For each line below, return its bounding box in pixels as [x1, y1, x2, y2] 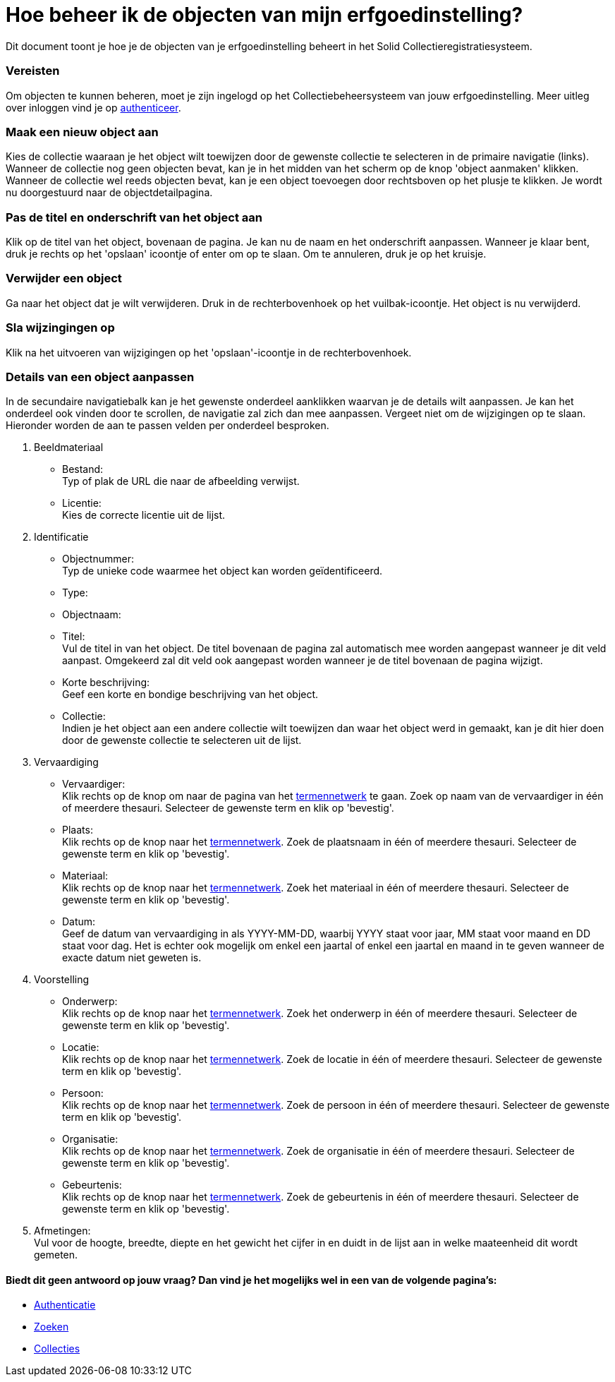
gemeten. [34, 1249, 78, 1261]
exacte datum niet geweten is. [62, 951, 202, 964]
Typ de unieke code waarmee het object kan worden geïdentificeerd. [62, 565, 383, 577]
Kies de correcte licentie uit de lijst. [62, 509, 226, 522]
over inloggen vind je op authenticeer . [6, 101, 181, 114]
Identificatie [34, 531, 89, 543]
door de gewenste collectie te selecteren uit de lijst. [62, 734, 302, 747]
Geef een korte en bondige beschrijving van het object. [62, 688, 319, 701]
